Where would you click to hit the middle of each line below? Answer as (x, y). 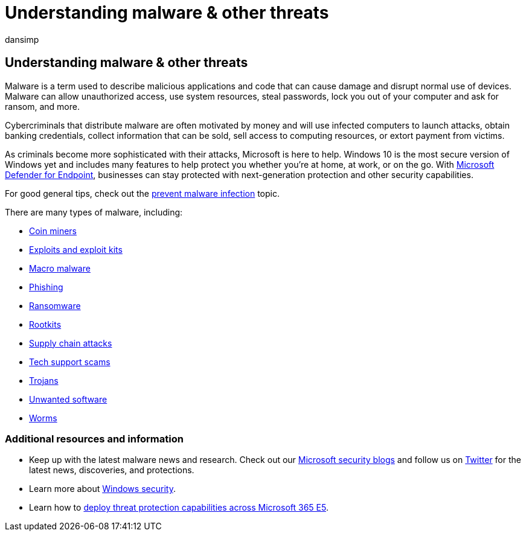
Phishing (46, 287)
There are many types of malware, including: (94, 212)
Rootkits (45, 324)
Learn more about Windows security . (102, 489)
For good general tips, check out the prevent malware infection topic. (142, 193)
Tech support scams (70, 362)
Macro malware (60, 268)
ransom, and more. (42, 106)
